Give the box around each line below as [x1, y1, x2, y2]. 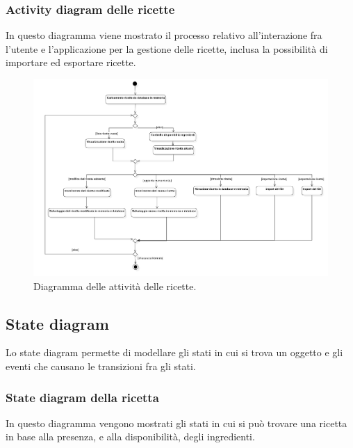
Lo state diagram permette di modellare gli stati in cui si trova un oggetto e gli [6, 345, 343, 360]
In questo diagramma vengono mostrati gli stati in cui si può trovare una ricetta [6, 415, 347, 430]
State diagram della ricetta [6, 388, 159, 406]
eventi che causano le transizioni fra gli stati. [6, 359, 196, 374]
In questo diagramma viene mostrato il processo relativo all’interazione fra [6, 28, 322, 42]
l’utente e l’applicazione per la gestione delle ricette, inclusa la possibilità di [6, 41, 328, 56]
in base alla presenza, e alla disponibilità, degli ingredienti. [6, 429, 255, 444]
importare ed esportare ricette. [6, 55, 136, 70]
